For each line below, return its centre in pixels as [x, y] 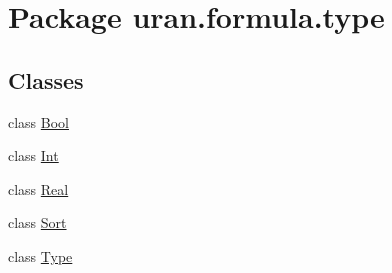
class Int [33, 155]
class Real [38, 188]
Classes [46, 79]
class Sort [37, 222]
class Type [40, 255]
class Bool [39, 121]
